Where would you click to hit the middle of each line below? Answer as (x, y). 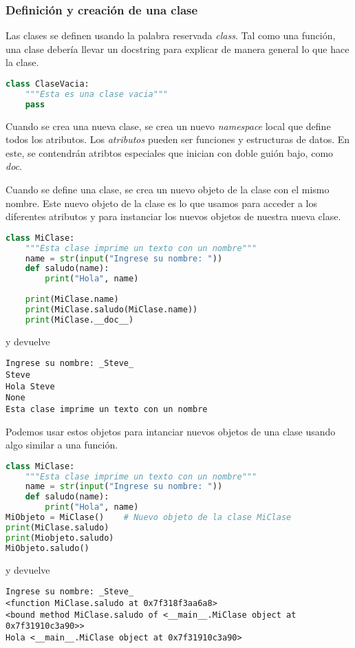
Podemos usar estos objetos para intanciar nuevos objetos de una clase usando (171, 431)
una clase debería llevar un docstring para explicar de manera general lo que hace (177, 48)
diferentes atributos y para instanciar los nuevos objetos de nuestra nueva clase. (173, 216)
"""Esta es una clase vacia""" (97, 94)
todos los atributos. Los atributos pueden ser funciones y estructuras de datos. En (178, 139)
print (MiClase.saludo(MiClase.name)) (111, 309)
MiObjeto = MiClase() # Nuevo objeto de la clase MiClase (149, 518)
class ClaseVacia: (47, 84)
